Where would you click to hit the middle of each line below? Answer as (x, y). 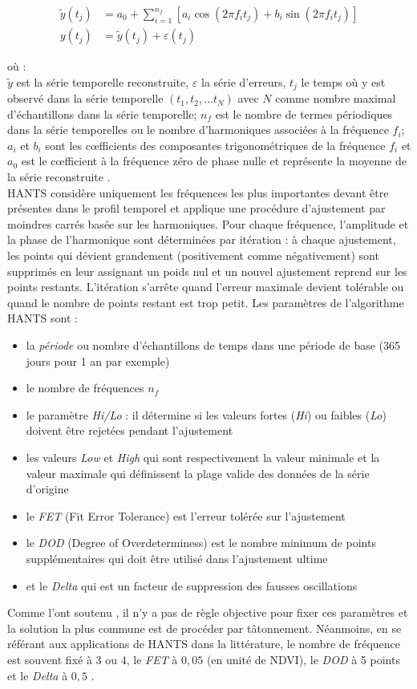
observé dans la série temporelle (85, 98)
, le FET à (152, 659)
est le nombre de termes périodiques (304, 113)
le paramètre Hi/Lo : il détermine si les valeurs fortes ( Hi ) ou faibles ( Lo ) (206, 414)
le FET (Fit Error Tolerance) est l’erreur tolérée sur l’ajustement (186, 515)
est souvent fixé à (50, 659)
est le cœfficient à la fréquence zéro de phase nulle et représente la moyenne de (214, 161)
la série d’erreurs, (244, 81)
